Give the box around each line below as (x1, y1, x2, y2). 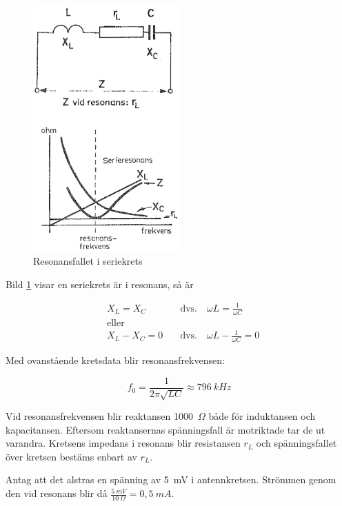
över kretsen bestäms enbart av (6, 449, 137, 463)
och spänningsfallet (256, 436, 337, 450)
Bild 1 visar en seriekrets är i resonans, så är (6, 276, 194, 291)
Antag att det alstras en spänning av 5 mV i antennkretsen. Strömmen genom (6, 472, 336, 487)
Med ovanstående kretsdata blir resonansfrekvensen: (6, 353, 225, 367)
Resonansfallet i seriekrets (33, 254, 143, 268)
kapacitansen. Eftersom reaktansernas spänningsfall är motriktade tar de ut (6, 422, 325, 436)
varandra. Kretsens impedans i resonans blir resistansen (6, 436, 241, 450)
